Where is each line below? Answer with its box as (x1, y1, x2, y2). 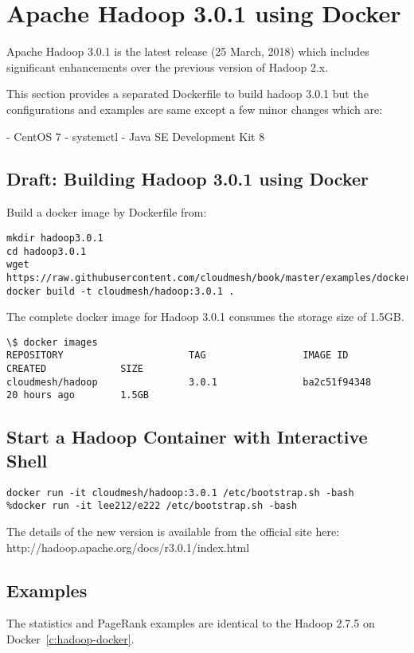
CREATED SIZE (6, 363, 143, 375)
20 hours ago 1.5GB (6, 389, 149, 401)
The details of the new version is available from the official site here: (6, 522, 340, 539)
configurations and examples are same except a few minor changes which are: (6, 100, 383, 117)
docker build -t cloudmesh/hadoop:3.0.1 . (6, 285, 235, 297)
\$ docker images (6, 336, 98, 348)
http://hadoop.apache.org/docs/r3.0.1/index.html (6, 538, 250, 555)
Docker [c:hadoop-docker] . (6, 630, 135, 647)
